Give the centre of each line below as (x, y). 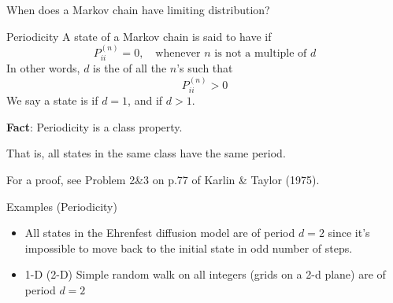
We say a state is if (52, 100)
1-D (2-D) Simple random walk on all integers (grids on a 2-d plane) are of (205, 274)
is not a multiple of (261, 54)
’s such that (205, 68)
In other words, (43, 68)
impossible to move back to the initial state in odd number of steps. (189, 248)
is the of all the (130, 68)
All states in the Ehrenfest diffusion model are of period (160, 233)
